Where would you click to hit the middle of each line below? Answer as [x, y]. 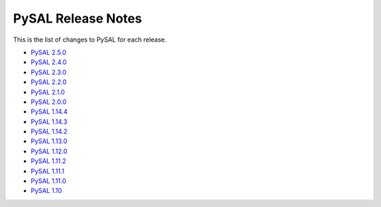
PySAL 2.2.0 [49, 82]
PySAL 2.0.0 [49, 102]
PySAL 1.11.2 [48, 161]
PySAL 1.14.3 [49, 122]
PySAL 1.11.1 [48, 171]
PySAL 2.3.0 [49, 72]
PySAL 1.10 [47, 191]
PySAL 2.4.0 [49, 62]
